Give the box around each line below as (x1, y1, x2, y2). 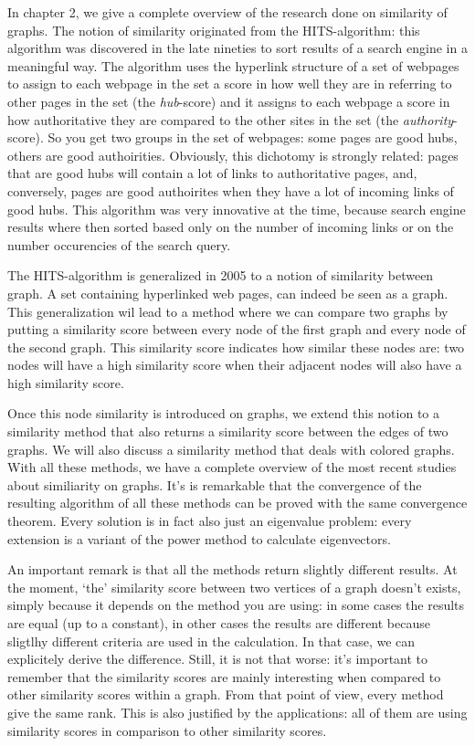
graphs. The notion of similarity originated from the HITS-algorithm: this (7, 20, 420, 39)
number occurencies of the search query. (7, 235, 231, 254)
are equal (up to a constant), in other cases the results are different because (7, 614, 430, 632)
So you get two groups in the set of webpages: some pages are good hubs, (47, 128, 458, 147)
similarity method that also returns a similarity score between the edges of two (7, 422, 449, 441)
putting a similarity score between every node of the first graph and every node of (7, 320, 466, 339)
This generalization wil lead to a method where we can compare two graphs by (7, 301, 449, 320)
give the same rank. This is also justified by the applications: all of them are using (7, 702, 468, 721)
